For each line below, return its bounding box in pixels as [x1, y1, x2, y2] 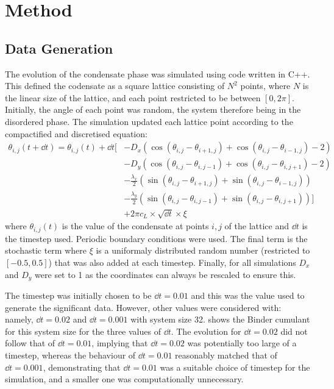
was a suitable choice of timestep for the [160, 360, 310, 373]
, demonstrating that [43, 360, 121, 373]
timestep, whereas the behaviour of [5, 349, 136, 362]
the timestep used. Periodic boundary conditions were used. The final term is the [5, 232, 308, 244]
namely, [5, 313, 34, 326]
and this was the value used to [191, 289, 305, 302]
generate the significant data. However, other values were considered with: [5, 301, 282, 313]
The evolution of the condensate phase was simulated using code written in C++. [5, 67, 310, 80]
